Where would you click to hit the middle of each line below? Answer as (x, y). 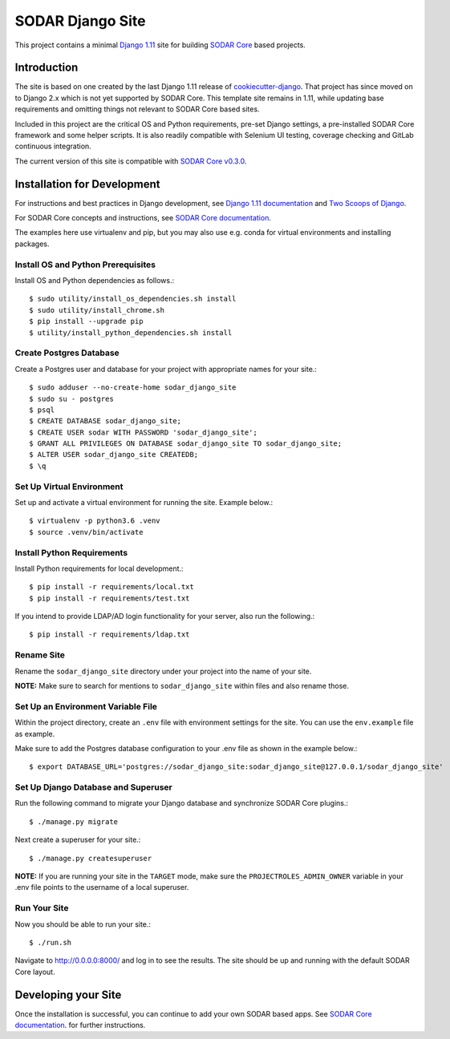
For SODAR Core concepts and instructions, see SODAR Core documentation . (143, 218)
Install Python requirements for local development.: (99, 568)
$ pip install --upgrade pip (86, 321)
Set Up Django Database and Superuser (93, 787)
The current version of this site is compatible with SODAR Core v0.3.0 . (131, 161)
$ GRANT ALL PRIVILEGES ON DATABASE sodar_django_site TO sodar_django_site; (186, 444)
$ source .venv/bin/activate (86, 532)
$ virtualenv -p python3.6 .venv (95, 521)
